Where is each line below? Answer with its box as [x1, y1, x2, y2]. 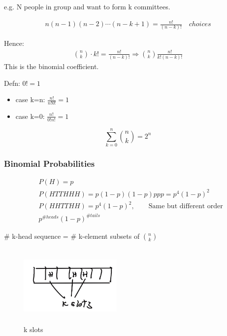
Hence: [4, 38, 24, 48]
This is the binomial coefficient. [4, 61, 99, 71]
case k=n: [15, 94, 45, 105]
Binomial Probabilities [4, 157, 95, 169]
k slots [24, 324, 43, 335]
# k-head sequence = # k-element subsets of [4, 230, 140, 241]
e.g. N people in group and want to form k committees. [4, 1, 170, 11]
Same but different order [148, 203, 223, 210]
